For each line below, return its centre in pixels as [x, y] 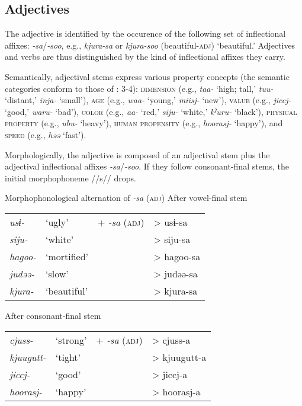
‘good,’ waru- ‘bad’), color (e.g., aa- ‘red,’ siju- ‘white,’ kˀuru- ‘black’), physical [151, 111]
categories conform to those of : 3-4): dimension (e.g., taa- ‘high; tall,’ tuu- [139, 88]
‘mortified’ [67, 256]
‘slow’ [57, 273]
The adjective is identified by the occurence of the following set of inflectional [145, 33]
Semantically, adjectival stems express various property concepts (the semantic [147, 76]
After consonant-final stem [53, 315]
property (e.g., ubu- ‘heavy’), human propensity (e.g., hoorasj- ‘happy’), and [144, 123]
